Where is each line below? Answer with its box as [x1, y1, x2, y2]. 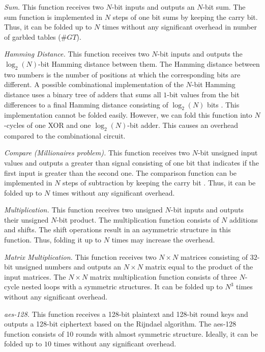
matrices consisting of [180, 251, 248, 262]
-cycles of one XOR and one [4, 119, 91, 130]
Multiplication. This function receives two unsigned [4, 204, 163, 215]
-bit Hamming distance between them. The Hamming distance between [38, 58, 260, 69]
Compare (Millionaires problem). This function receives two [4, 147, 190, 158]
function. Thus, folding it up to [4, 234, 102, 245]
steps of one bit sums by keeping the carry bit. [112, 11, 258, 22]
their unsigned [4, 214, 49, 225]
